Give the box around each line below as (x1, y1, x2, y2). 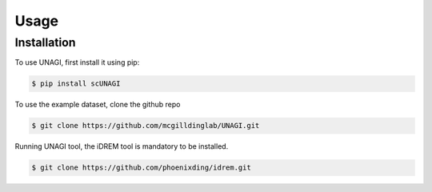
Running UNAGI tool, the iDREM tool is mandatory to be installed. (14, 142, 229, 151)
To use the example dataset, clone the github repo (14, 100, 181, 110)
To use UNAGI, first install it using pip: (14, 58, 140, 67)
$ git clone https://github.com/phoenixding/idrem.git (31, 163, 251, 172)
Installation (14, 35, 76, 50)
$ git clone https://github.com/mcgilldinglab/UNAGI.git (31, 121, 260, 130)
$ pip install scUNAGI (31, 79, 121, 88)
